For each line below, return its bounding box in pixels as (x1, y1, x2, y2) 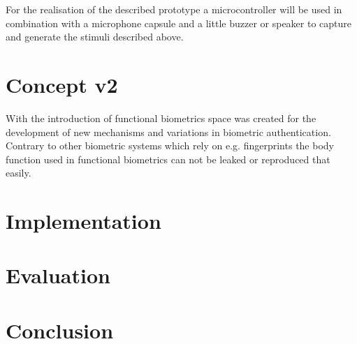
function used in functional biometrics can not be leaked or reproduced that (6, 151, 330, 166)
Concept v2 (6, 70, 118, 98)
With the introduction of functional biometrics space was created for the (6, 110, 316, 125)
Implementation (6, 207, 161, 235)
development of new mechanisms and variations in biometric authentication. (6, 124, 331, 139)
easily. (6, 165, 31, 180)
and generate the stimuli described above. (6, 29, 184, 44)
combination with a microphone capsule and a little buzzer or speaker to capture (6, 15, 352, 30)
